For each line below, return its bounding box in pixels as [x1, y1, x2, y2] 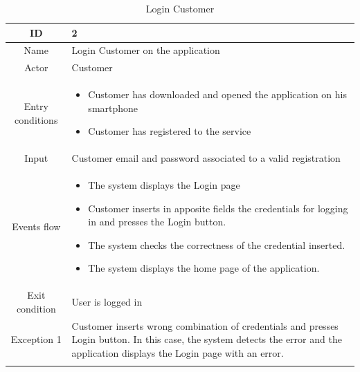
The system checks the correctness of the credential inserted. [88, 237, 345, 252]
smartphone [88, 100, 138, 115]
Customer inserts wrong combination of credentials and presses [71, 318, 339, 333]
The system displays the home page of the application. [88, 261, 320, 275]
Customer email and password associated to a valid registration [71, 151, 341, 165]
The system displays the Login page [88, 178, 240, 192]
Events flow [12, 219, 61, 234]
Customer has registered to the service [88, 124, 251, 138]
